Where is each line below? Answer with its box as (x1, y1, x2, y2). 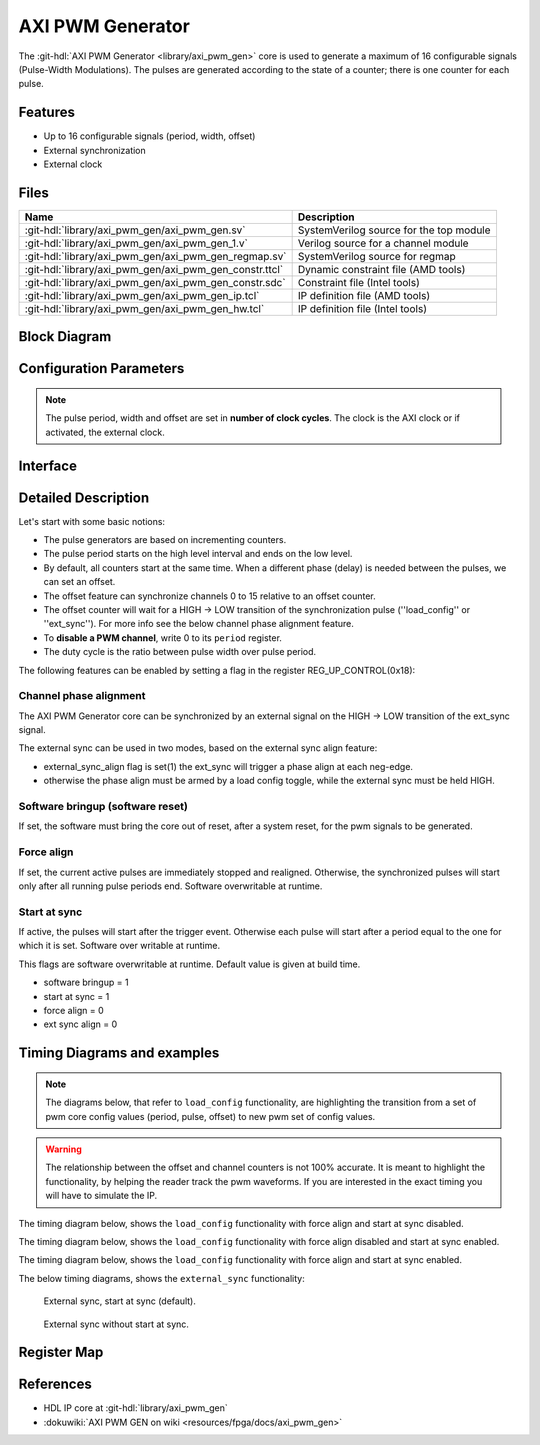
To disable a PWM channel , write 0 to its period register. (43, 631, 282, 644)
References (18, 1376, 92, 1393)
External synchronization (43, 144, 147, 156)
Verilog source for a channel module (297, 236, 469, 250)
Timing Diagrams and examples (18, 1045, 220, 1062)
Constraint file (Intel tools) (297, 275, 420, 289)
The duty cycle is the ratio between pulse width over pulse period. (43, 646, 317, 658)
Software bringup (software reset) (18, 800, 189, 814)
